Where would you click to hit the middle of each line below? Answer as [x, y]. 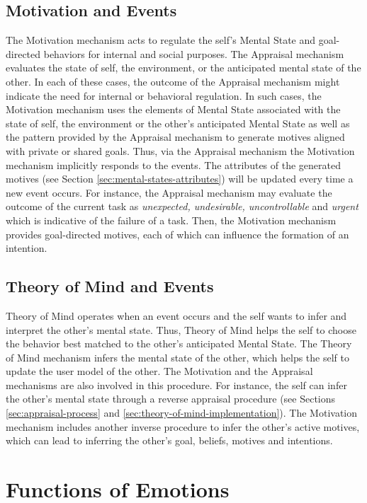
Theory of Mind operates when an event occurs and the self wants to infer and [176, 315]
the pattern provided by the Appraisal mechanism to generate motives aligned [175, 137]
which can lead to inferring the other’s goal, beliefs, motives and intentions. [169, 440]
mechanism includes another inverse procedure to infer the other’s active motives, [183, 426]
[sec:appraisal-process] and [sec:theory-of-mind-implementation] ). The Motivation [182, 413]
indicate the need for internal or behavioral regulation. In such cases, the [164, 95]
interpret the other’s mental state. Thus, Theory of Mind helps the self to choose [181, 329]
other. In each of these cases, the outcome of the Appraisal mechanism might [173, 81]
